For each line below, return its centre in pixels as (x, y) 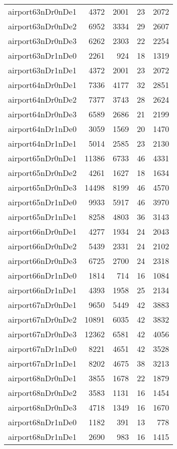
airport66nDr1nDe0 (42, 275)
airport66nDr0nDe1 (42, 231)
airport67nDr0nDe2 (42, 319)
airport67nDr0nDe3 (42, 334)
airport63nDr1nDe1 (42, 70)
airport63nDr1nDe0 (42, 55)
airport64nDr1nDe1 (42, 143)
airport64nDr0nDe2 (42, 99)
